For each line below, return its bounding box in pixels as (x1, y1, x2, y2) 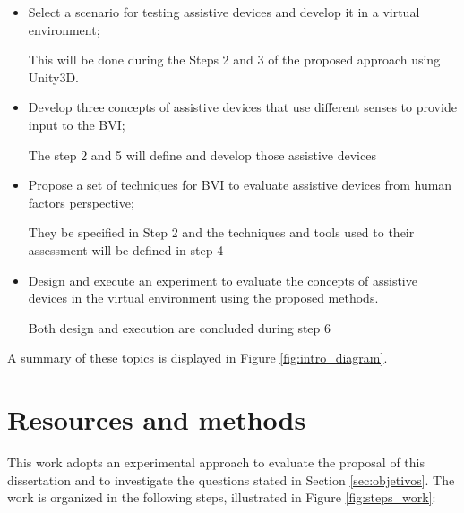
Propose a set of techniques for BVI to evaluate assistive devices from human (28, 175, 452, 194)
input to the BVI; (28, 115, 125, 133)
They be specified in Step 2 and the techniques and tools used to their (28, 223, 415, 242)
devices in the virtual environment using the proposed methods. (28, 288, 379, 307)
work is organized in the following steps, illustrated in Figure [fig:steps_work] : (7, 488, 436, 507)
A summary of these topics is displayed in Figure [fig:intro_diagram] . (7, 348, 388, 367)
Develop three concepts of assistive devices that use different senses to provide (28, 98, 457, 116)
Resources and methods (7, 401, 306, 438)
